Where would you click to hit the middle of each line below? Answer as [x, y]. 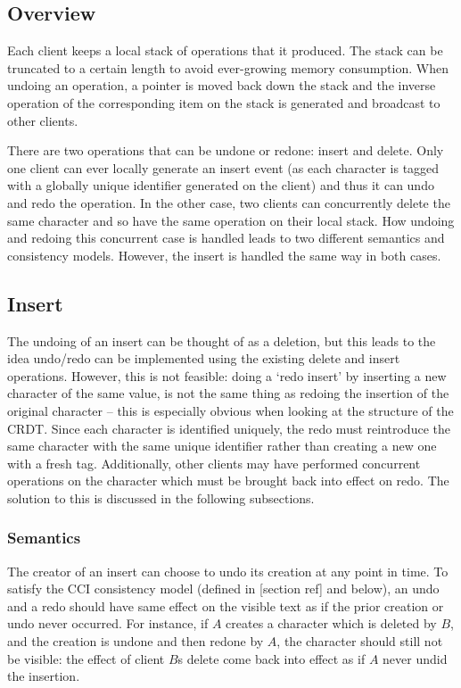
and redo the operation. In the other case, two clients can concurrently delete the [229, 202]
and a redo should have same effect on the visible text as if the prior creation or [226, 605]
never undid [415, 658]
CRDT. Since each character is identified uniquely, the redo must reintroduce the [229, 428]
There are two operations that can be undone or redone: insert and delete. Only [226, 150]
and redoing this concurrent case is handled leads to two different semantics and [226, 238]
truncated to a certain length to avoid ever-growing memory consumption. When [228, 67]
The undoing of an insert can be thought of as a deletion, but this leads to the [222, 340]
